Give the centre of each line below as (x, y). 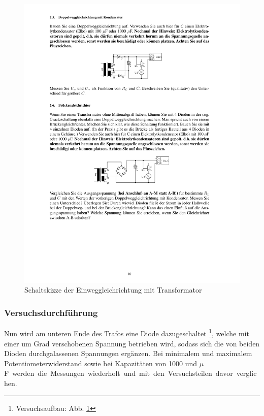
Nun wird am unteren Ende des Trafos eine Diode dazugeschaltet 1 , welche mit (127, 332)
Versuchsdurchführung (51, 312)
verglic (246, 373)
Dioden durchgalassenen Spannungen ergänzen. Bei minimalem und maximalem (128, 353)
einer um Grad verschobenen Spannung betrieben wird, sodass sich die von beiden (132, 343)
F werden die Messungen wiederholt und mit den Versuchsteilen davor (119, 373)
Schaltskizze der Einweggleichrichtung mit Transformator (113, 290)
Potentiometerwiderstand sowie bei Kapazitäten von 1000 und (101, 363)
